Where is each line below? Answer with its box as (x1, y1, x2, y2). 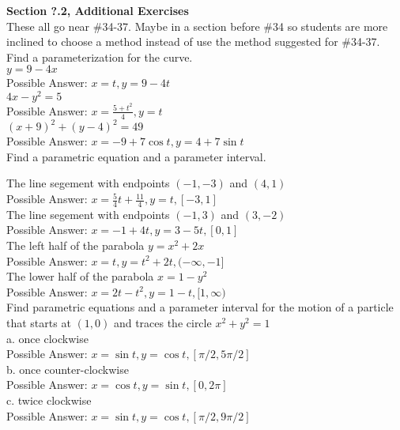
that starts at (6, 315, 71, 331)
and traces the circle (113, 315, 212, 331)
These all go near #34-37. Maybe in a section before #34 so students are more (6, 17, 388, 34)
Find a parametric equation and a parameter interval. (6, 148, 266, 164)
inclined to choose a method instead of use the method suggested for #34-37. (6, 33, 380, 50)
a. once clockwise (6, 330, 89, 346)
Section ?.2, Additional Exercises (6, 2, 189, 18)
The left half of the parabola (6, 237, 145, 254)
